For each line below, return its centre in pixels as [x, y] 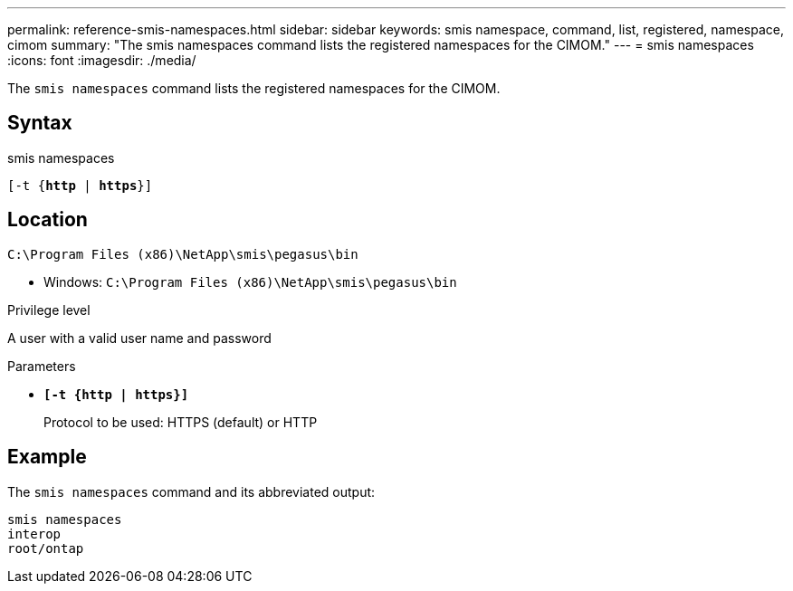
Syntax [40, 123]
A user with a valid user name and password [139, 338]
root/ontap [46, 548]
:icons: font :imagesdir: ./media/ [102, 60]
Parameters [42, 366]
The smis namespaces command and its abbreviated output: [191, 491]
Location [48, 220]
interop [34, 534]
